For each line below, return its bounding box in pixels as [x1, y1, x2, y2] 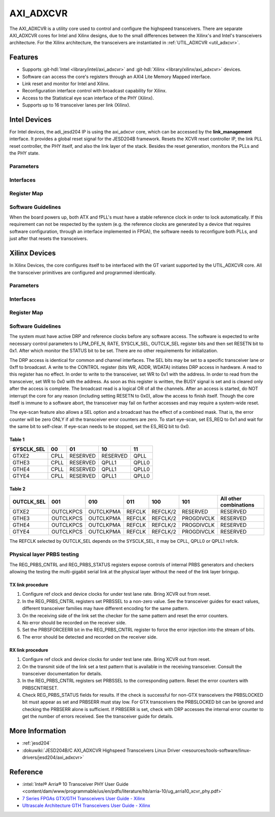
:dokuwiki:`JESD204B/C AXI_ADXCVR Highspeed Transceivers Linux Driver [22, 747, 181, 753]
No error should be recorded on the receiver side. [22, 619, 127, 625]
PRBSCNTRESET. [22, 684, 59, 691]
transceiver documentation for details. [22, 670, 102, 676]
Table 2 [9, 486, 25, 492]
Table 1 [9, 436, 25, 443]
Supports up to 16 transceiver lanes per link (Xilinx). [22, 102, 131, 108]
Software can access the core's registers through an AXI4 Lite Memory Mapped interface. [22, 73, 211, 80]
